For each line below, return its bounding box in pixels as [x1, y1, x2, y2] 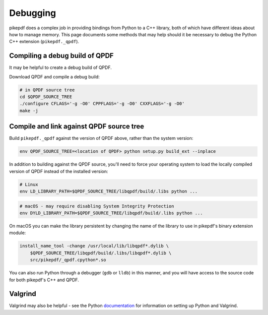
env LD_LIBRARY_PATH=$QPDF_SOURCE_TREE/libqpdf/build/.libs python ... [19, 189, 198, 194]
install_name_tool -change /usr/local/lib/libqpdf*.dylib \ [19, 243, 169, 249]
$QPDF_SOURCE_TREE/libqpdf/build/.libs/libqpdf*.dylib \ [30, 250, 172, 255]
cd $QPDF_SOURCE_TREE [19, 94, 72, 99]
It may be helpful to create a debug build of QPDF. [9, 64, 112, 70]
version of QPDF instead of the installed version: [9, 168, 109, 174]
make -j [19, 108, 38, 114]
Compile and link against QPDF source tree [9, 122, 144, 131]
